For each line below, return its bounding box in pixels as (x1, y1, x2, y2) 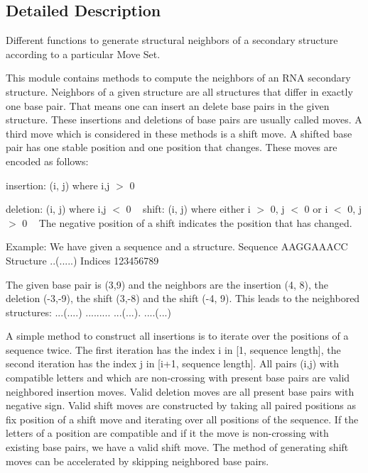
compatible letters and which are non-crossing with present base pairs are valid (6, 370, 350, 385)
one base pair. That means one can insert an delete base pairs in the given (6, 98, 330, 113)
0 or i (304, 201, 328, 216)
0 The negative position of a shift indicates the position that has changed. (22, 215, 352, 230)
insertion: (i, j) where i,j (6, 177, 110, 192)
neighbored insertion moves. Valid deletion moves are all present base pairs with (6, 384, 355, 399)
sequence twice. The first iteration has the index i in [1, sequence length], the (6, 342, 341, 357)
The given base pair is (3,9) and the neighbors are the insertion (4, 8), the (6, 277, 328, 291)
